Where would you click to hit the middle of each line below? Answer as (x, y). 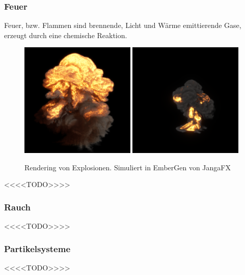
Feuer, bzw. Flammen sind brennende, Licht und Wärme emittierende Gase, (123, 25)
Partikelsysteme (37, 248)
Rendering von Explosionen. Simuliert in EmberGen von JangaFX (128, 167)
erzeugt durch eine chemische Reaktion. (66, 35)
